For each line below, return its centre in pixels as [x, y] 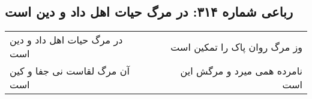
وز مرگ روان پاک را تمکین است [236, 47]
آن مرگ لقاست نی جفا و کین [70, 71]
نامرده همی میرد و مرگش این [241, 71]
